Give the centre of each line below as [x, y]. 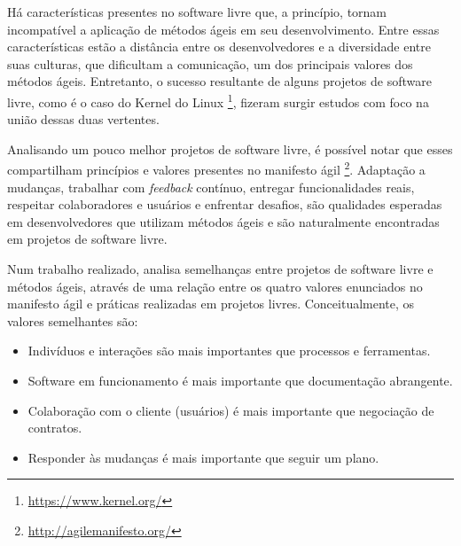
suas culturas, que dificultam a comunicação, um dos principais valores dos [210, 63]
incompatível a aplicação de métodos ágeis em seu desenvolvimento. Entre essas [223, 29]
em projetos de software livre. [87, 239]
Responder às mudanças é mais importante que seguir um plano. [203, 457]
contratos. [55, 428]
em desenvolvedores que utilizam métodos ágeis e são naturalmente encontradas [223, 221]
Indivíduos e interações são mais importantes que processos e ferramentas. [229, 351]
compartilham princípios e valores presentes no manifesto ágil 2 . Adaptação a [216, 168]
